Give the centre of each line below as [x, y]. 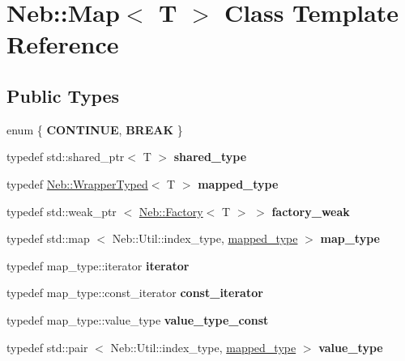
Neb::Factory [171, 211]
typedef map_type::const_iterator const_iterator [135, 293]
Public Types [63, 95]
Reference [63, 44]
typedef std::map [48, 238]
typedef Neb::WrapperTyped [77, 183]
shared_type [210, 157]
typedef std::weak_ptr [62, 211]
